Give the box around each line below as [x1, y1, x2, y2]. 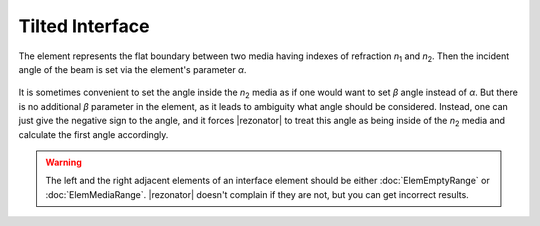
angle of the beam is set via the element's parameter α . [18, 63, 247, 75]
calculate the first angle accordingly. [18, 128, 169, 140]
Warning [45, 156, 82, 168]
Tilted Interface [18, 15, 150, 37]
